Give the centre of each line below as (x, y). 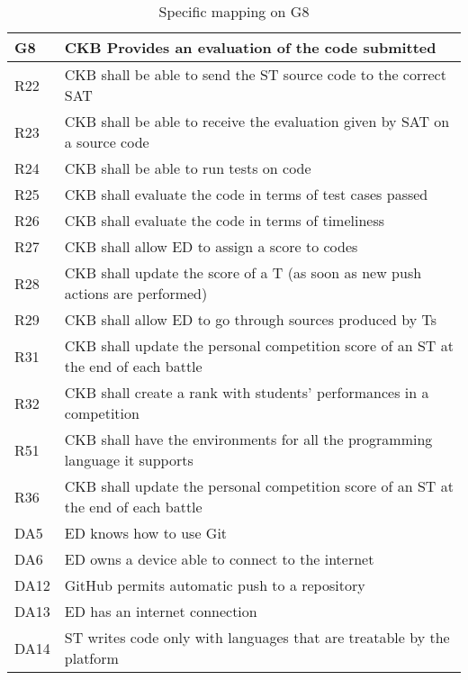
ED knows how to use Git (146, 533)
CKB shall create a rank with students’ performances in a (247, 392)
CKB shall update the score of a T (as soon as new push (243, 272)
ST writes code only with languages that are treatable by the (257, 637)
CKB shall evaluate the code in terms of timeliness (225, 220)
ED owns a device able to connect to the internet (219, 559)
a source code (107, 142)
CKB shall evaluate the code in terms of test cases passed (246, 194)
